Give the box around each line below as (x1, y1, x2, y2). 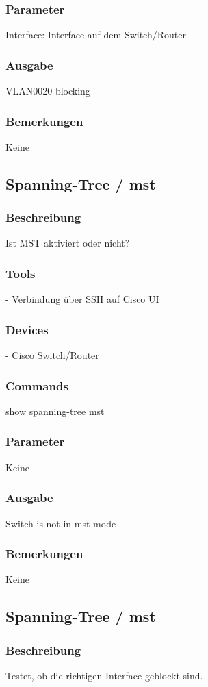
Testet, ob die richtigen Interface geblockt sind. (5, 668, 203, 682)
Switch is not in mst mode (5, 516, 116, 530)
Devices (5, 321, 49, 338)
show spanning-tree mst (5, 403, 105, 418)
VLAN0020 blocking (5, 84, 90, 98)
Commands (5, 377, 68, 394)
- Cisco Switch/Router (5, 348, 99, 362)
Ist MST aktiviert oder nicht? (5, 236, 130, 250)
